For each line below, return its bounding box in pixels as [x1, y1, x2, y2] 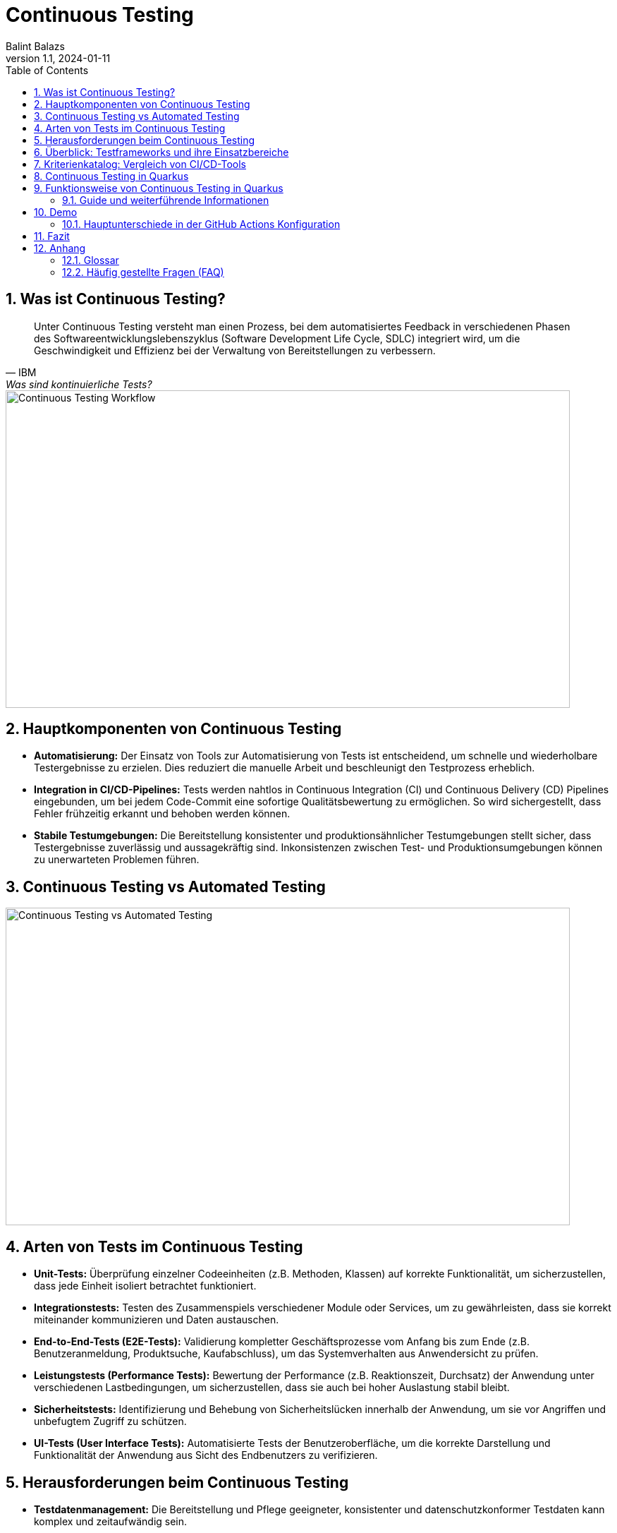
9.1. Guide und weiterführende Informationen [62, 193, 269, 206]
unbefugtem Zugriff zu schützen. [34, 1415, 187, 1428]
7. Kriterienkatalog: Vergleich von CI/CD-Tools [34, 157, 246, 170]
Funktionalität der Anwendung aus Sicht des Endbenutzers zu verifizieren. [34, 1449, 378, 1462]
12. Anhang [34, 241, 86, 254]
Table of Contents [6, 64, 89, 76]
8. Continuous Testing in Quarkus [34, 169, 189, 182]
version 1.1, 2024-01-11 [6, 52, 111, 64]
